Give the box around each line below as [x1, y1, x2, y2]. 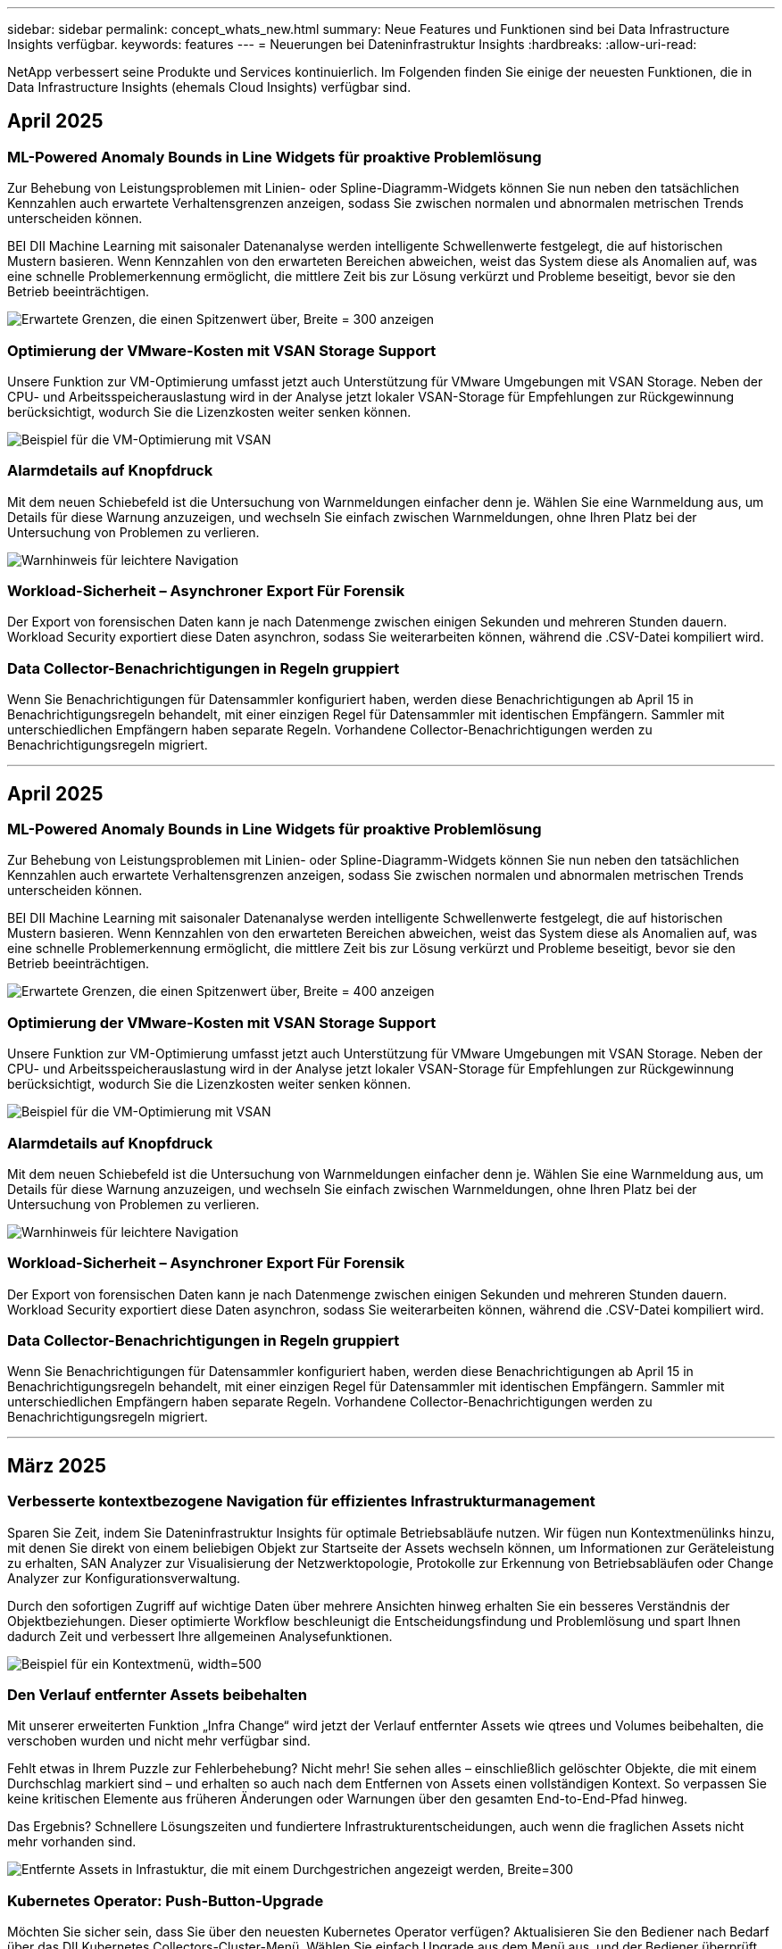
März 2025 [7, 1454, 106, 1477]
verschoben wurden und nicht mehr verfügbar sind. [7, 1733, 311, 1749]
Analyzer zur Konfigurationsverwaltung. [7, 1570, 241, 1586]
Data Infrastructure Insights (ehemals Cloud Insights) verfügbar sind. [7, 79, 412, 95]
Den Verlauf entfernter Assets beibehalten [7, 1686, 308, 1704]
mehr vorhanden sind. [7, 1834, 137, 1850]
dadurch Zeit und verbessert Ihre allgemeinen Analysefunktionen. [7, 1628, 393, 1644]
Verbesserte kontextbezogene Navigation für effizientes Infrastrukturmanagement [7, 1492, 595, 1511]
